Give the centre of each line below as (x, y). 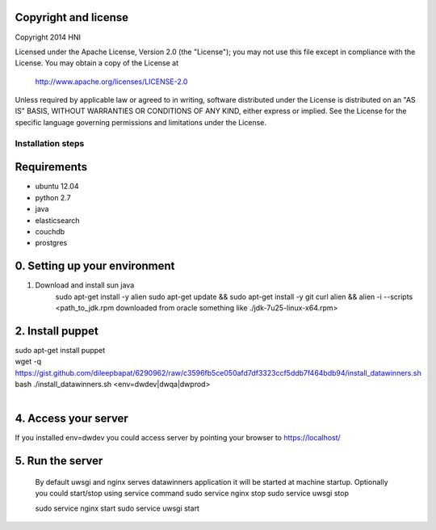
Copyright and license (72, 17)
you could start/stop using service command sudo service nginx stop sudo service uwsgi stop (192, 494)
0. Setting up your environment (95, 266)
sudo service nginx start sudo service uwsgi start (117, 508)
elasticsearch (57, 220)
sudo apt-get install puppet (60, 350)
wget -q (28, 362)
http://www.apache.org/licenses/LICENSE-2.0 (111, 82)
